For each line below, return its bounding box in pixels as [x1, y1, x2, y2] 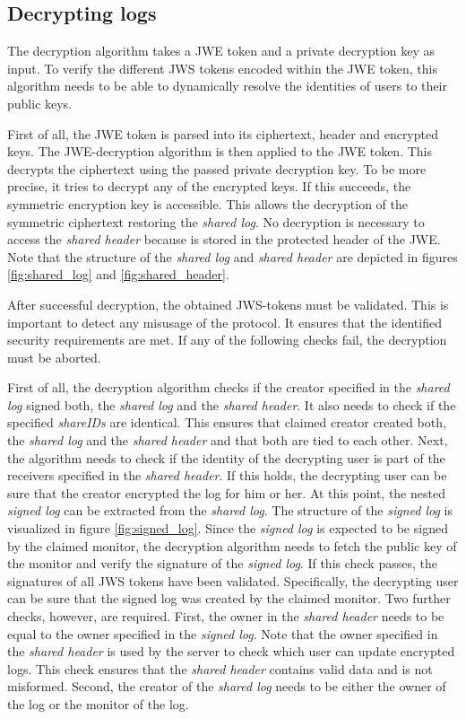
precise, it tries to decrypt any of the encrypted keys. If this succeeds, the [7, 177, 411, 196]
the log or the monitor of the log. [7, 694, 189, 713]
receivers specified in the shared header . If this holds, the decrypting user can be [7, 466, 447, 485]
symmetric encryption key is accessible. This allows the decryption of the [7, 194, 408, 213]
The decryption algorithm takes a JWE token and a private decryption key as [7, 41, 436, 60]
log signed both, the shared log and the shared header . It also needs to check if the [7, 395, 456, 414]
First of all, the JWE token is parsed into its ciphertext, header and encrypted [7, 124, 438, 143]
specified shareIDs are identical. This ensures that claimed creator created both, [7, 413, 446, 432]
